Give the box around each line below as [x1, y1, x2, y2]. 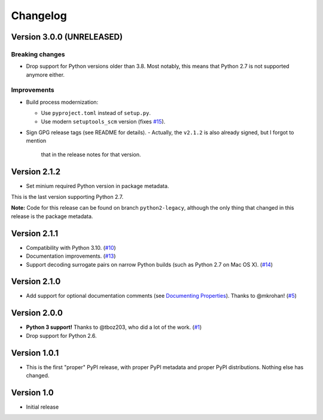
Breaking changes [11, 50, 65, 58]
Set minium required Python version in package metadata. [26, 182, 169, 189]
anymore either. [26, 71, 65, 78]
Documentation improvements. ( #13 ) [26, 252, 116, 260]
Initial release [26, 403, 59, 410]
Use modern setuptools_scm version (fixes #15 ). [41, 117, 166, 125]
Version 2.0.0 [11, 308, 63, 318]
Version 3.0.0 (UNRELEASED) [11, 32, 123, 42]
